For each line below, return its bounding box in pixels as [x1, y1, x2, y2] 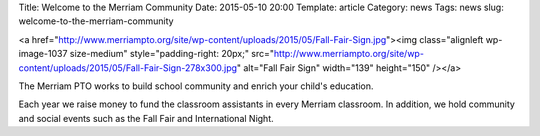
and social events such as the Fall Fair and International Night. [18, 112, 274, 124]
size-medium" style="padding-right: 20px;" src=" [69, 48, 275, 60]
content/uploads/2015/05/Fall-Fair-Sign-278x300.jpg [18, 61, 238, 74]
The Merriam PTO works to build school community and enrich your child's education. [18, 80, 374, 92]
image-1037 [18, 48, 68, 60]
